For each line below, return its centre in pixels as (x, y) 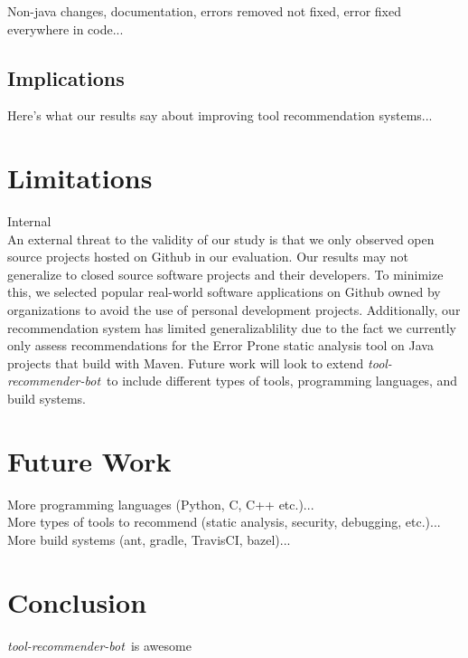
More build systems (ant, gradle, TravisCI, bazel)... (149, 539)
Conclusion (77, 601)
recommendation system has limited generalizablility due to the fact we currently (232, 327)
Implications (66, 77)
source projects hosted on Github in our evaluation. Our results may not (208, 257)
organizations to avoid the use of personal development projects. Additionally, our (234, 310)
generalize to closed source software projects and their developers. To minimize (225, 274)
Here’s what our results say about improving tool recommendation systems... (220, 115)
